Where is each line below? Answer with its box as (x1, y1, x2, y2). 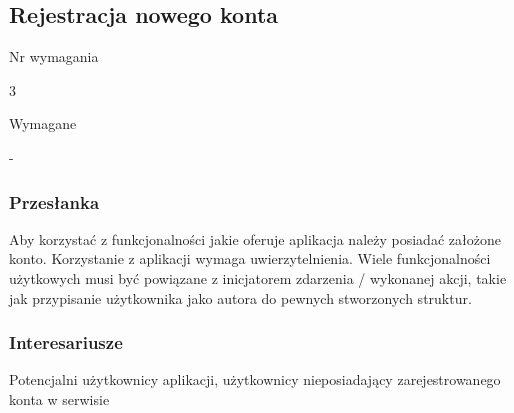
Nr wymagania (9, 46, 99, 67)
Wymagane (9, 113, 77, 134)
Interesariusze (9, 330, 123, 355)
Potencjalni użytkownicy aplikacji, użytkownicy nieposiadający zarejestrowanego (9, 369, 501, 390)
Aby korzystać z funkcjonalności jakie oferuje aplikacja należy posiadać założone (9, 228, 501, 249)
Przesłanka (9, 189, 100, 214)
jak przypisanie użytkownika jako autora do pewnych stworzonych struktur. (9, 287, 472, 308)
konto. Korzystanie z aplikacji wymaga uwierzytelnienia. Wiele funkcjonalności (9, 248, 491, 269)
